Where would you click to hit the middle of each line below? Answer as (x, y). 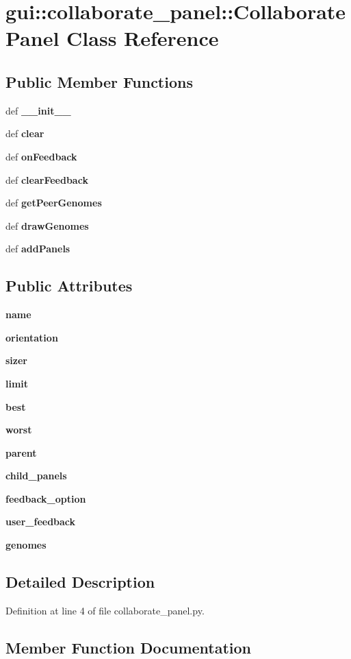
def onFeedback (41, 156)
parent (21, 452)
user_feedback (41, 522)
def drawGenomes (47, 225)
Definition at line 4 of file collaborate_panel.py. (105, 610)
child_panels (36, 476)
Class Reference (143, 38)
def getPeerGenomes (54, 203)
